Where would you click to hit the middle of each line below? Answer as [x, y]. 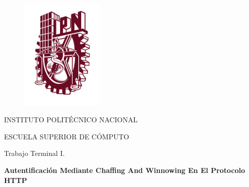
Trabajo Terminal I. [35, 153]
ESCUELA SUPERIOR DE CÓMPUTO [67, 136]
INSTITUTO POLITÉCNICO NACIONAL [71, 120]
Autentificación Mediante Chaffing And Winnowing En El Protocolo [124, 170]
